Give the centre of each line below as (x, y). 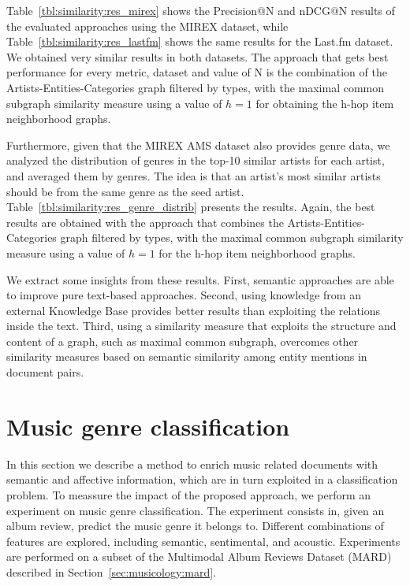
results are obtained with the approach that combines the (145, 222)
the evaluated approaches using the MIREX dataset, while (147, 26)
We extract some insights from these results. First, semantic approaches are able (200, 279)
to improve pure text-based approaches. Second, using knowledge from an (184, 295)
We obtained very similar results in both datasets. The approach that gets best (198, 56)
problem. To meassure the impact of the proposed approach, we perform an (189, 494)
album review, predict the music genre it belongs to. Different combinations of (195, 526)
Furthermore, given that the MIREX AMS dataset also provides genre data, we (198, 145)
